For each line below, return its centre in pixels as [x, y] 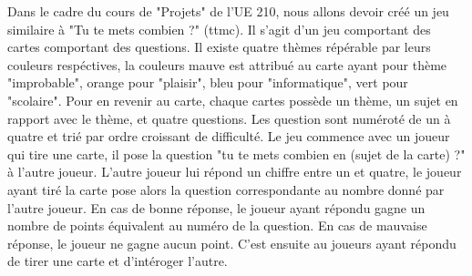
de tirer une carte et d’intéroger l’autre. [118, 261]
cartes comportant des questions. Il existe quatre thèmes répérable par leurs [219, 47]
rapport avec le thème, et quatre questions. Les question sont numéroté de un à [229, 118]
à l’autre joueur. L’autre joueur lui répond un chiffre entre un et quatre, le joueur [235, 172]
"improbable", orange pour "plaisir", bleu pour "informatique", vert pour [208, 82]
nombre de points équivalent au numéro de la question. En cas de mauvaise [217, 225]
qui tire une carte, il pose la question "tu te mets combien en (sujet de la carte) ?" [236, 153]
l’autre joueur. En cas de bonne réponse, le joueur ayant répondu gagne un [216, 207]
